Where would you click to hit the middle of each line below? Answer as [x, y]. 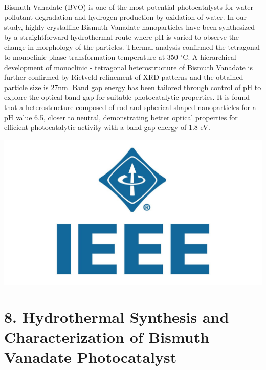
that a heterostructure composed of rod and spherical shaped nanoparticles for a [130, 107]
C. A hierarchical [209, 57]
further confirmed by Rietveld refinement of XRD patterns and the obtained [124, 77]
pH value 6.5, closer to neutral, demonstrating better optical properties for [121, 117]
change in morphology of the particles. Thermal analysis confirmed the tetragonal [132, 47]
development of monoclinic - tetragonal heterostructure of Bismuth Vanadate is [128, 67]
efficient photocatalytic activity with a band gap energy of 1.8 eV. [107, 127]
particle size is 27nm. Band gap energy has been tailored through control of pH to [133, 87]
